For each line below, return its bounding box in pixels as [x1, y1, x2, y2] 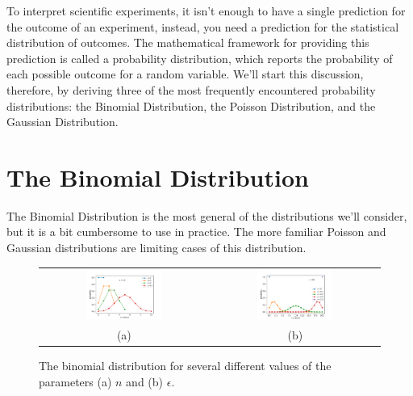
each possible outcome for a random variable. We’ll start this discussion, [6, 65, 364, 82]
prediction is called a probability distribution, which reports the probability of [6, 49, 393, 66]
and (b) [126, 373, 164, 390]
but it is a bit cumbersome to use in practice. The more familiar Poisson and [6, 223, 386, 240]
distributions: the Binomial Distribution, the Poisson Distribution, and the [6, 97, 376, 114]
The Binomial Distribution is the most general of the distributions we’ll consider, [6, 207, 407, 224]
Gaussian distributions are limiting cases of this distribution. [6, 239, 307, 256]
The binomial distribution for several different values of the [39, 357, 332, 374]
